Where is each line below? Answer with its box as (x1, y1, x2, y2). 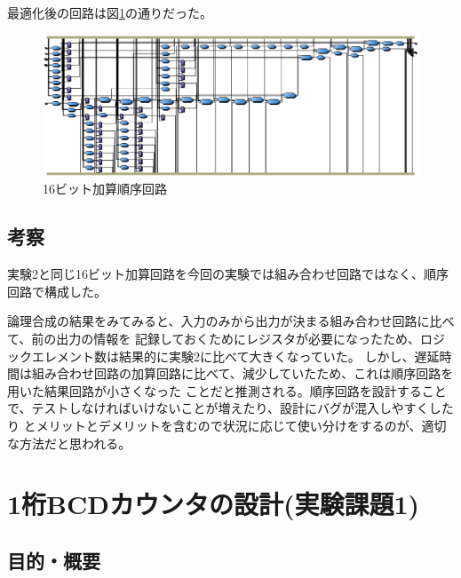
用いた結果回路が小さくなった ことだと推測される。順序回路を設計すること (7, 381, 447, 400)
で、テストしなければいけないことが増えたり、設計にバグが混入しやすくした (7, 399, 454, 417)
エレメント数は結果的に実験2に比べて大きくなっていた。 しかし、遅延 (31, 346, 440, 365)
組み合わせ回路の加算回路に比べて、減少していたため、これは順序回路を (31, 364, 454, 383)
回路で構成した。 (7, 281, 107, 300)
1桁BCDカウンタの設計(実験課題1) (7, 486, 420, 522)
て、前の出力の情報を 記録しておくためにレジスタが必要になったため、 (7, 329, 421, 347)
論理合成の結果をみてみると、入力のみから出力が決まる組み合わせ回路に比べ (7, 312, 455, 330)
